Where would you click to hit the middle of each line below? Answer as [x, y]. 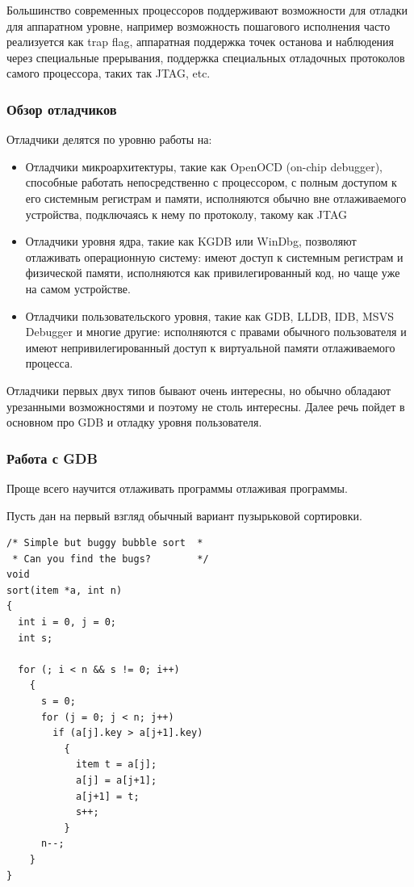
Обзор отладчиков [62, 109]
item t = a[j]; [116, 765]
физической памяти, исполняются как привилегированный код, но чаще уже [213, 273]
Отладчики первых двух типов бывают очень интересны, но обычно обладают [199, 390]
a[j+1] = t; [107, 796]
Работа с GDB [52, 458]
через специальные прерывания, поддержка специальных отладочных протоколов [206, 57]
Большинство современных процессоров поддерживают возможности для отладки [207, 10]
